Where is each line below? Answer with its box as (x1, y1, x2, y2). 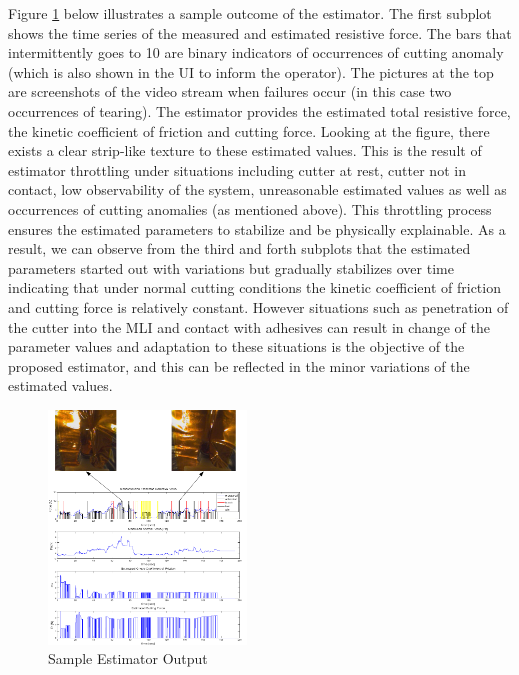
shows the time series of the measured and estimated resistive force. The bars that (8, 22, 512, 43)
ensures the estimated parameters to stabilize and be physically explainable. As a (8, 218, 506, 239)
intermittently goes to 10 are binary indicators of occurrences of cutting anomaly (8, 42, 504, 63)
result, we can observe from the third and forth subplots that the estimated (8, 238, 471, 259)
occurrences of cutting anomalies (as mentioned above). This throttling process (8, 198, 492, 219)
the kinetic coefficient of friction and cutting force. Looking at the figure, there (8, 120, 490, 141)
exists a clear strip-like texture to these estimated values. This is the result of (8, 140, 482, 161)
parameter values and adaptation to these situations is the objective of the (8, 336, 465, 357)
